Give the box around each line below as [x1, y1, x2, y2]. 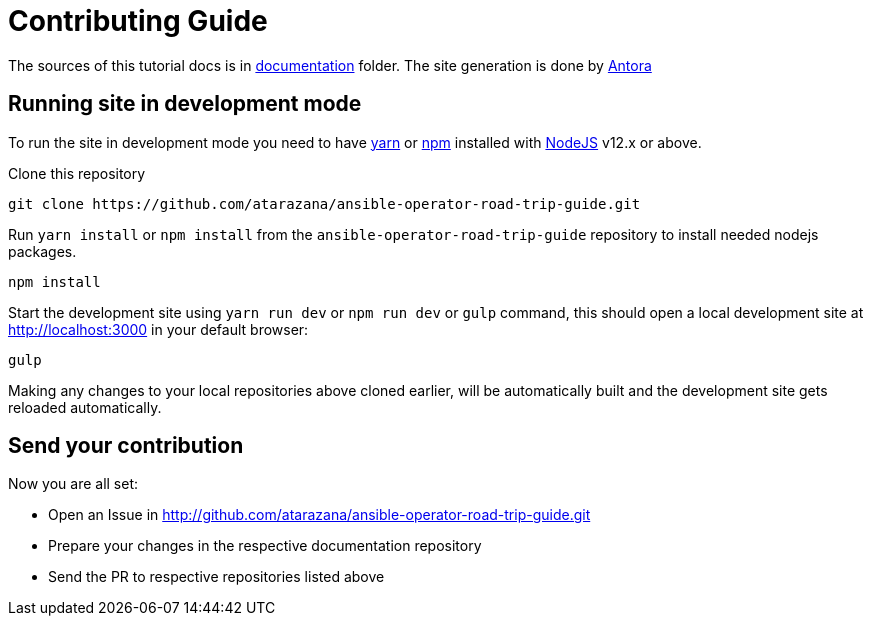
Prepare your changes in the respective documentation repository [48, 537, 482, 555]
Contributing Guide [8, 4, 268, 38]
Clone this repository [8, 164, 146, 182]
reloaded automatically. [8, 398, 162, 416]
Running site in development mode [8, 91, 362, 117]
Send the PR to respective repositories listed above [48, 568, 385, 586]
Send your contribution [8, 433, 244, 459]
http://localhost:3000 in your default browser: [8, 320, 309, 338]
